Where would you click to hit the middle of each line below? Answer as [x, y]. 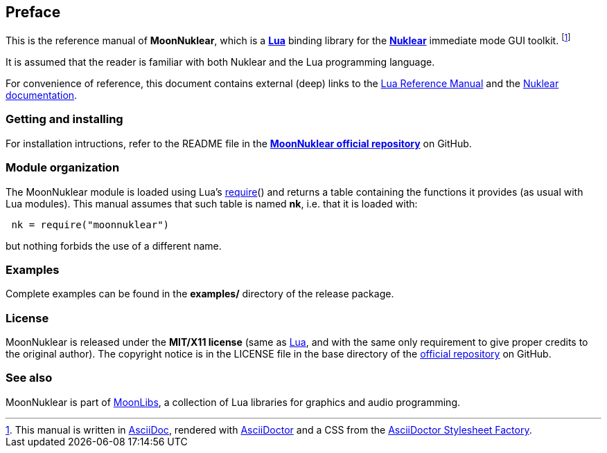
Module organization [63, 168]
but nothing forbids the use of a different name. [114, 246]
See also [29, 378]
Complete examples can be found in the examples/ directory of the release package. [200, 294]
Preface [33, 12]
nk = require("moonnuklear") [90, 224]
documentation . [42, 95]
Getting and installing [64, 119]
